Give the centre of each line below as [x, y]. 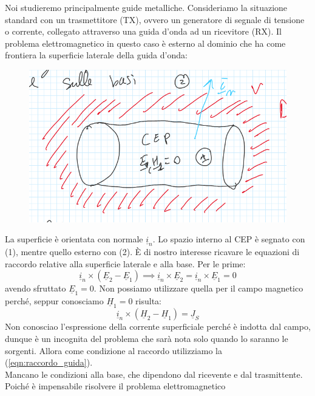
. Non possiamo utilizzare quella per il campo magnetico [198, 288]
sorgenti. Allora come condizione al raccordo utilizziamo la [113, 350]
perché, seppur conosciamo [54, 301]
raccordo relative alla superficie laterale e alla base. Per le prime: [125, 263]
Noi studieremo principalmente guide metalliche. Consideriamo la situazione [146, 7]
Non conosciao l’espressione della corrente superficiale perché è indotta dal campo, [158, 326]
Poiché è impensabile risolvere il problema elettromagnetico [115, 386]
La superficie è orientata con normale [74, 239]
